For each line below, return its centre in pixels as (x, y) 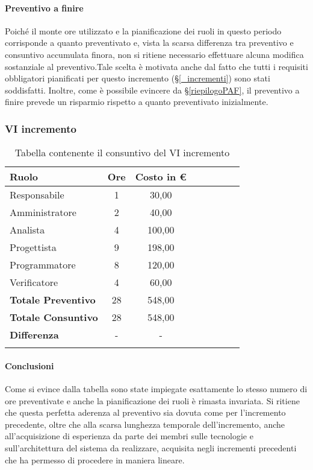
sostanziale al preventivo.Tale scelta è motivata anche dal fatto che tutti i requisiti (156, 66)
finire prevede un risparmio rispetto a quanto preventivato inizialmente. (137, 102)
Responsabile (37, 195)
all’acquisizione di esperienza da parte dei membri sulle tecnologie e (129, 436)
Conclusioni (29, 365)
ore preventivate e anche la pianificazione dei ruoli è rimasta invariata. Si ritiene (152, 400)
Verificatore (34, 282)
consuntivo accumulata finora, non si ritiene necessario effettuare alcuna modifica (154, 54)
